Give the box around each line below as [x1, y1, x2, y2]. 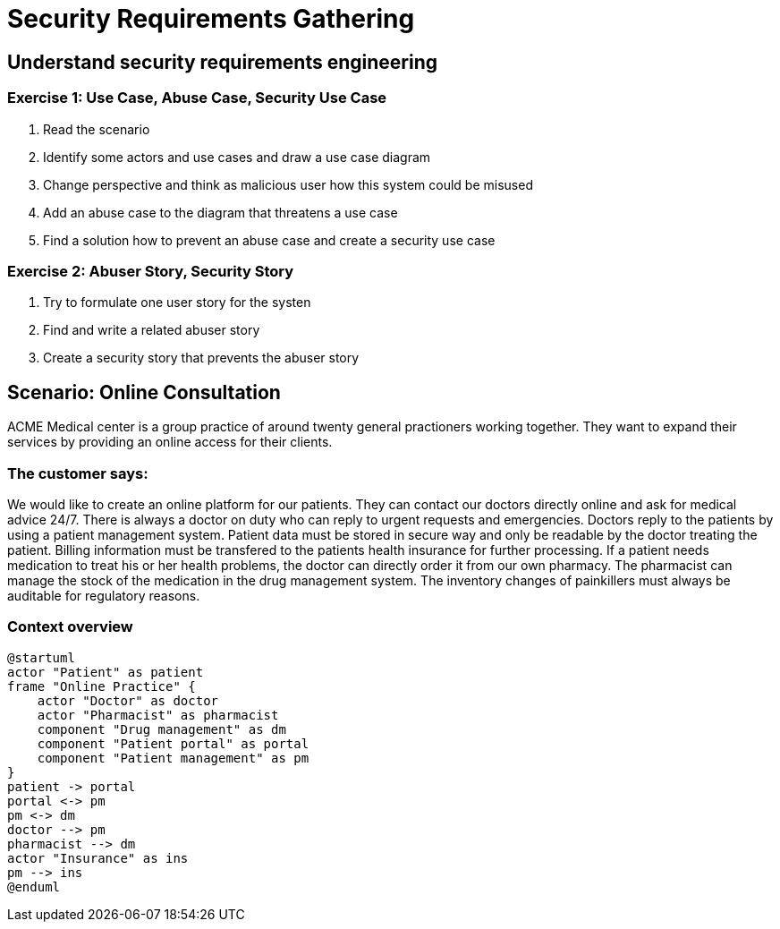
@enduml [7, 879, 61, 894]
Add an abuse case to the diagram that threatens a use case [43, 204, 398, 220]
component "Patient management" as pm [37, 750, 309, 765]
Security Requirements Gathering [7, 4, 415, 34]
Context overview [7, 618, 133, 636]
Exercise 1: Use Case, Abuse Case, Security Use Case [7, 89, 387, 107]
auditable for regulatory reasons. [7, 587, 200, 603]
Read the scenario [43, 121, 150, 137]
